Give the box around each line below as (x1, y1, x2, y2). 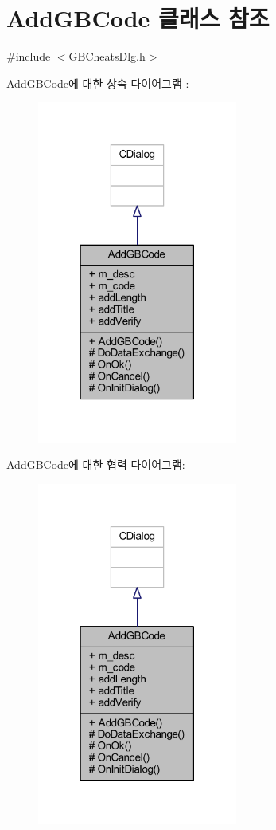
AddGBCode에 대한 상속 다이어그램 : (6, 74, 189, 91)
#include (6, 48, 51, 65)
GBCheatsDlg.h (68, 48, 146, 65)
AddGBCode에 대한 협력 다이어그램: (6, 456, 185, 473)
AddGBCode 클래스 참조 (6, 2, 270, 34)
